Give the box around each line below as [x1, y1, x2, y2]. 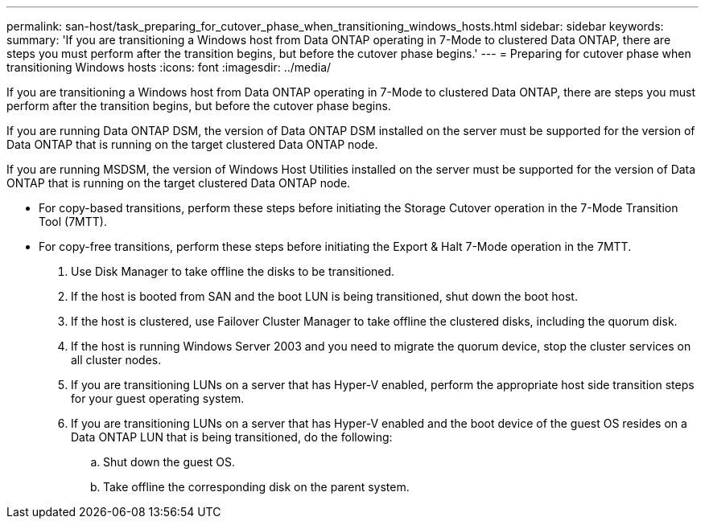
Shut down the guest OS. [103, 455, 236, 469]
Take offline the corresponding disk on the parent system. [103, 480, 410, 494]
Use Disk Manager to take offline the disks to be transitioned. [71, 265, 395, 278]
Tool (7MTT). [39, 215, 107, 228]
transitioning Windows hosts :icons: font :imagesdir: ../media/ [6, 60, 332, 74]
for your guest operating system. [71, 392, 245, 405]
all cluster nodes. [71, 353, 162, 367]
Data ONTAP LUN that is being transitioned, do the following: [71, 430, 393, 444]
